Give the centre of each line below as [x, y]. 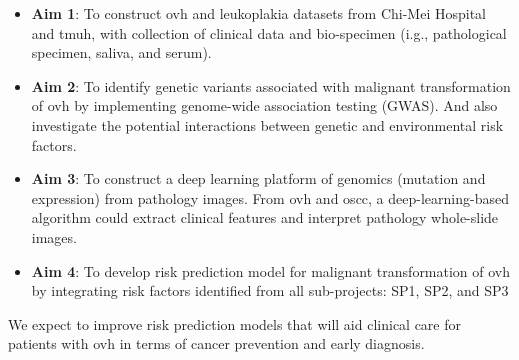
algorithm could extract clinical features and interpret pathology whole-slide [265, 217]
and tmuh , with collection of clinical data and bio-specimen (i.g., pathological [269, 32]
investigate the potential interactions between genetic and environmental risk [267, 124]
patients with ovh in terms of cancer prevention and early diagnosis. [216, 343]
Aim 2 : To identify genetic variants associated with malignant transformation [271, 85]
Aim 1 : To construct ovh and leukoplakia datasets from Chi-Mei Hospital [258, 13]
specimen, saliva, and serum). [121, 52]
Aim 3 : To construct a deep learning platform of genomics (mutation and [258, 178]
